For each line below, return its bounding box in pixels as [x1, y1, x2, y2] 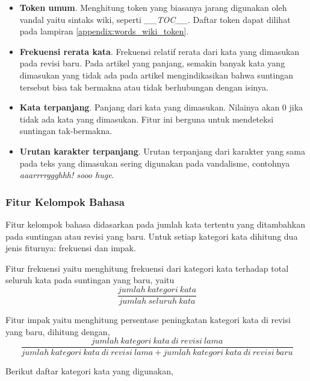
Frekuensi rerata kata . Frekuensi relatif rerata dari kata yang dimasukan [19, 45, 300, 57]
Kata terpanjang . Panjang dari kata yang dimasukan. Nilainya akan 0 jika [19, 101, 303, 114]
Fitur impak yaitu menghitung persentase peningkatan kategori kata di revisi [5, 313, 291, 325]
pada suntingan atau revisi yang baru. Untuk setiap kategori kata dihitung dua [5, 229, 298, 242]
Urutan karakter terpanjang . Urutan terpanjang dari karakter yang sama [19, 144, 306, 157]
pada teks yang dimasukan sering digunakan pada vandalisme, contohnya [19, 156, 290, 169]
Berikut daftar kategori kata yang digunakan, [5, 365, 173, 377]
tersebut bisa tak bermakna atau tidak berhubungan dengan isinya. [19, 80, 268, 93]
